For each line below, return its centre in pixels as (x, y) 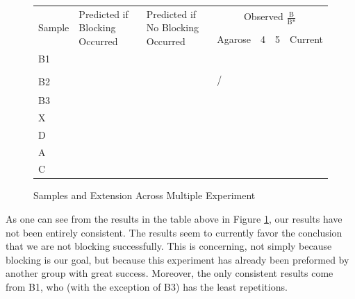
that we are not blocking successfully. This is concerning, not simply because (169, 246)
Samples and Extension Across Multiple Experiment (145, 195)
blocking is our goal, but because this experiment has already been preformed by (177, 259)
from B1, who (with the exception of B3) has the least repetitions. (147, 287)
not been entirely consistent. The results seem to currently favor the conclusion (174, 232)
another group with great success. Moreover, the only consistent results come (170, 273)
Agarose (234, 39)
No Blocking (172, 27)
